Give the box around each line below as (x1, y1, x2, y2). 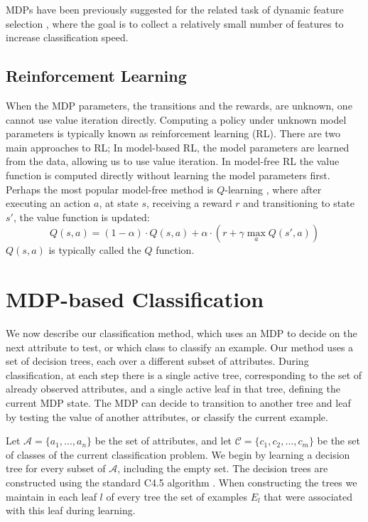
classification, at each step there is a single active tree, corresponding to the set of (6, 367, 362, 382)
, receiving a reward (146, 196, 232, 211)
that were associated (264, 489, 352, 504)
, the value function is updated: (13, 209, 150, 224)
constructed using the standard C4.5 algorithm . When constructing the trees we (6, 474, 357, 489)
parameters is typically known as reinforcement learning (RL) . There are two (6, 126, 341, 141)
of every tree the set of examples (106, 489, 247, 504)
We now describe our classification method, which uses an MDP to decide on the (6, 326, 357, 341)
